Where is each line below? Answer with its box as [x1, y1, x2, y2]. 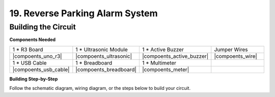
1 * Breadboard [75, 59, 112, 66]
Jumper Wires [214, 46, 248, 53]
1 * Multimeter [142, 59, 177, 66]
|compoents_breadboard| [75, 66, 137, 73]
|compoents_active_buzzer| [142, 52, 209, 59]
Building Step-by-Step [9, 76, 58, 82]
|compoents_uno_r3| [12, 52, 62, 59]
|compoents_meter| [142, 66, 189, 73]
